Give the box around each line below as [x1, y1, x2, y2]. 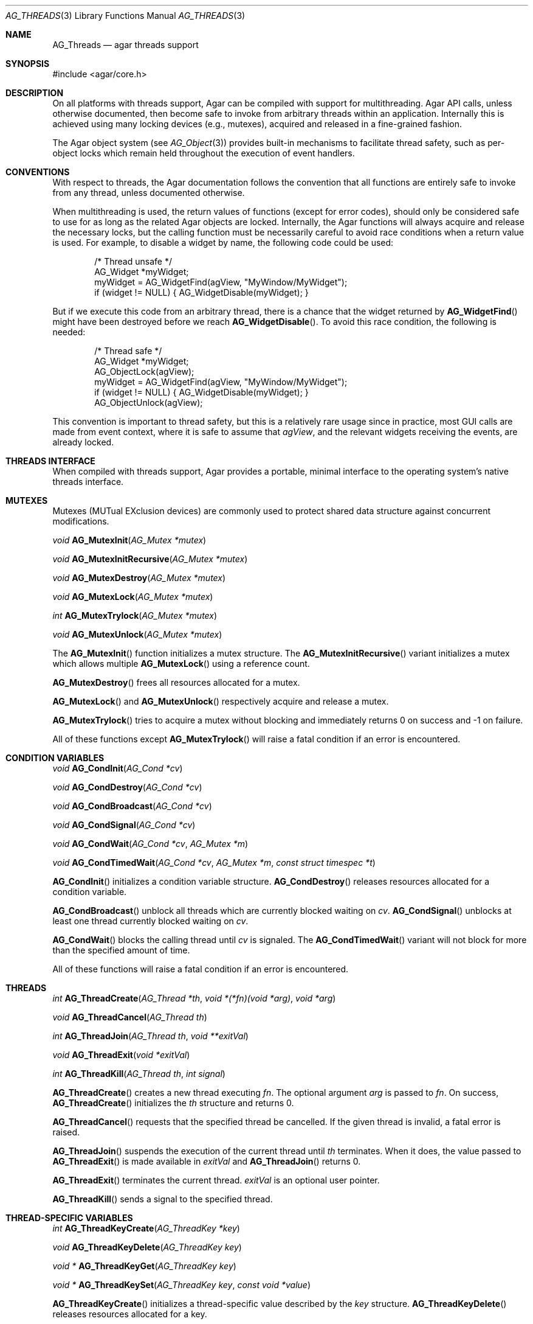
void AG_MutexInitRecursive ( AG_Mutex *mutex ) [52, 554, 248, 564]
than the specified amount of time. [52, 945, 190, 955]
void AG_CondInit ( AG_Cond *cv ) [52, 763, 183, 773]
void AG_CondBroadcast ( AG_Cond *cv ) [52, 801, 212, 811]
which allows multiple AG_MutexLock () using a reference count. [52, 658, 310, 669]
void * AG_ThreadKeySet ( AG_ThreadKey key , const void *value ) [52, 1280, 311, 1290]
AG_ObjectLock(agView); [94, 366, 194, 377]
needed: [52, 327, 86, 337]
